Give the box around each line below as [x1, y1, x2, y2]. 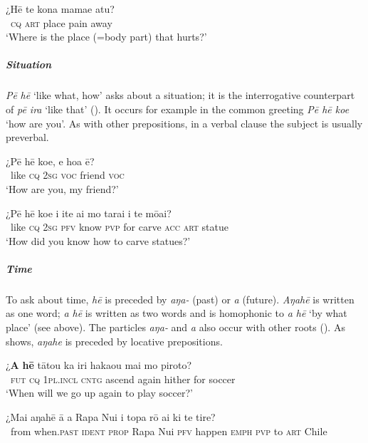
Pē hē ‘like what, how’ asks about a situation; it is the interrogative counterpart [6, 88, 355, 103]
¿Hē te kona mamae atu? [6, 1, 115, 16]
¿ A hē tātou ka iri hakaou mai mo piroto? [6, 358, 192, 372]
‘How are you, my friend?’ [6, 181, 119, 196]
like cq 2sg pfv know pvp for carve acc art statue [10, 219, 228, 234]
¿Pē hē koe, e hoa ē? [6, 153, 95, 168]
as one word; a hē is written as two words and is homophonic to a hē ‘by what [6, 306, 347, 320]
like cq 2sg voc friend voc [10, 167, 125, 182]
